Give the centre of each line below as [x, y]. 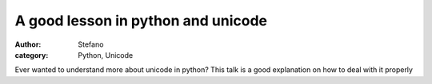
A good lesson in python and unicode [141, 21]
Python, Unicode [106, 55]
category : [32, 55]
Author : [28, 44]
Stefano [91, 44]
